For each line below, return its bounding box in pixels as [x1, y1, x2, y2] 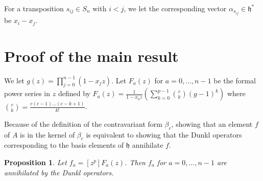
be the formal [213, 75, 256, 85]
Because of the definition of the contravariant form [4, 118, 162, 129]
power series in [4, 88, 51, 99]
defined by [58, 88, 90, 99]
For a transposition [4, 3, 64, 13]
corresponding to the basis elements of [4, 140, 124, 150]
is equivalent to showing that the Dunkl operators [86, 129, 242, 140]
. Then [125, 156, 146, 167]
